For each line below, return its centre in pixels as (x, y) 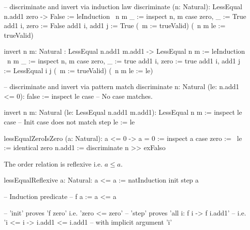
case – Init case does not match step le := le (69, 121)
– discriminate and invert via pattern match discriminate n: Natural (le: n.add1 (122, 86)
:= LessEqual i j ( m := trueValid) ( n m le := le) (79, 70)
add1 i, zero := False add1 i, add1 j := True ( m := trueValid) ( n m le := (115, 25)
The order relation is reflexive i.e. (53, 163)
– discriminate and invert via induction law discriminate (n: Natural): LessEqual (123, 6)
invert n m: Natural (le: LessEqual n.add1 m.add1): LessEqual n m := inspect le (123, 112)
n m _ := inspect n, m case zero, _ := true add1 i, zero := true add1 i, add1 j (124, 60)
